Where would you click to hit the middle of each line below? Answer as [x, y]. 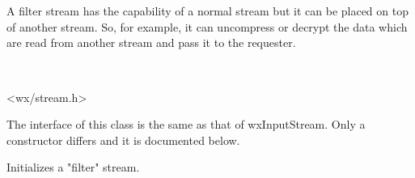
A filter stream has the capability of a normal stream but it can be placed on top [207, 11]
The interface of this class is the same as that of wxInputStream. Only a [186, 124]
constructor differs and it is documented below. [123, 140]
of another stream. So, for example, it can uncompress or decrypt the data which [207, 26]
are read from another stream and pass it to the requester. [151, 42]
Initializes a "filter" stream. [73, 167]
